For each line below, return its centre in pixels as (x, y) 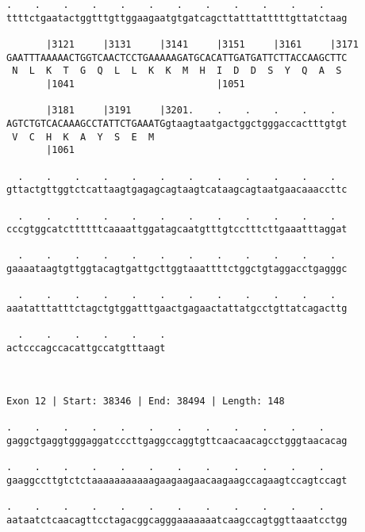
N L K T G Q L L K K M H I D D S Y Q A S (177, 71)
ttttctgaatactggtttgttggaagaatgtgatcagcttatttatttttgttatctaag (177, 18)
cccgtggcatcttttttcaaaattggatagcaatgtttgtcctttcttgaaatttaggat (177, 230)
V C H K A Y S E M (83, 137)
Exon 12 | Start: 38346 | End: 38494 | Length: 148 (146, 401)
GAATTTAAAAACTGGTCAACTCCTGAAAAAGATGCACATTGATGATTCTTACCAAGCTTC (177, 57)
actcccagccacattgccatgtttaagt (86, 348)
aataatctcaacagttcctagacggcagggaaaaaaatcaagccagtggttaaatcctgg (177, 520)
